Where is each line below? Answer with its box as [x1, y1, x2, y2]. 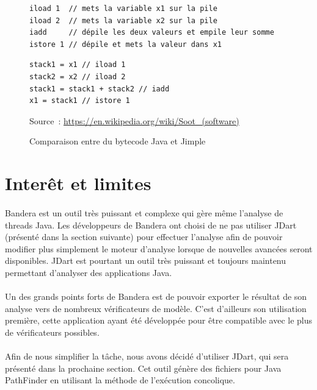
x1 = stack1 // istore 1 [29, 96, 130, 105]
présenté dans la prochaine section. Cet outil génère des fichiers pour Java [5, 361, 282, 374]
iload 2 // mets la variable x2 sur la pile [29, 16, 217, 25]
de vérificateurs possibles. [5, 325, 100, 338]
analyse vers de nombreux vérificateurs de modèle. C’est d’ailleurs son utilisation [5, 302, 307, 314]
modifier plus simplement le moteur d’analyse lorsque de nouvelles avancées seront [5, 242, 313, 255]
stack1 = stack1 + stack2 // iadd [29, 84, 170, 93]
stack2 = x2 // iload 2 [29, 72, 126, 81]
